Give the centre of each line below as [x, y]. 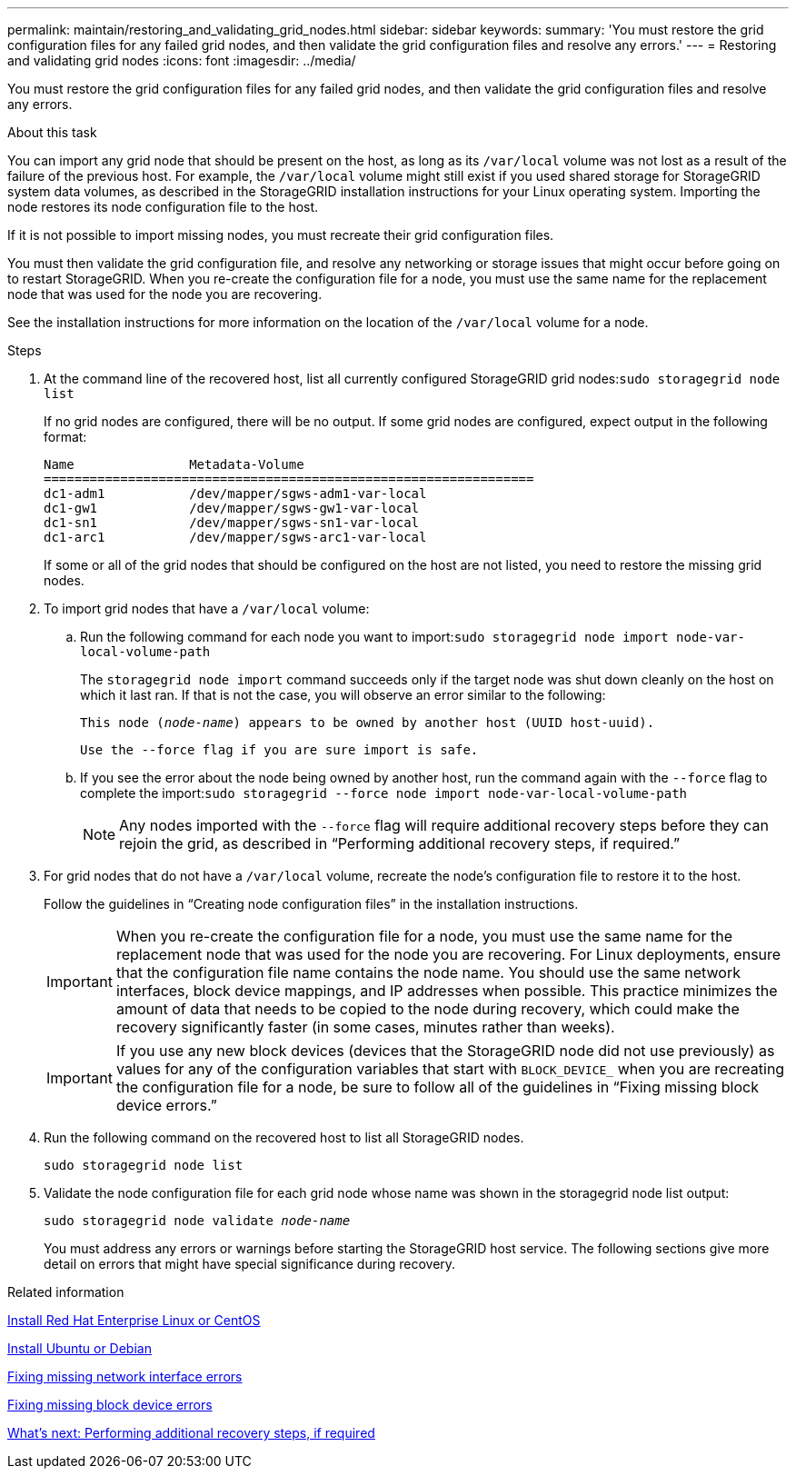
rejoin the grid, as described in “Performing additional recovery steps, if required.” [400, 843]
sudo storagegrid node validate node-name [197, 1221]
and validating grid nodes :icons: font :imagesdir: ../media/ [182, 60]
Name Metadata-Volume [174, 464]
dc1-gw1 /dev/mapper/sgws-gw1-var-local [232, 508]
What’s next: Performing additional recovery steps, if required [191, 1433]
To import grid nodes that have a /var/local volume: [207, 608]
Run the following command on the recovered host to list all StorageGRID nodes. [284, 1137]
